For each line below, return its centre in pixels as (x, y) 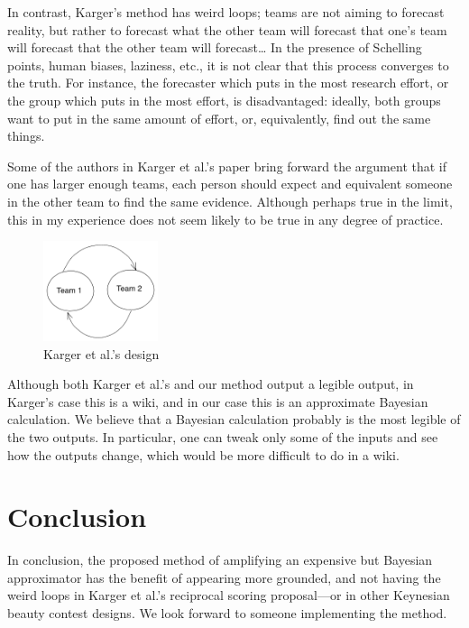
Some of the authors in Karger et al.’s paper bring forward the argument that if (227, 166)
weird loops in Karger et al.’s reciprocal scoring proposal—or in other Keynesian (229, 595)
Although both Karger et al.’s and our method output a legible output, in (211, 384)
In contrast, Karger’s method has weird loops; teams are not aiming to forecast (226, 12)
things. (26, 136)
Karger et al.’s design (101, 353)
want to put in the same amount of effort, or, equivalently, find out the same (219, 118)
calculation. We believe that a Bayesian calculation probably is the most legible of (234, 419)
